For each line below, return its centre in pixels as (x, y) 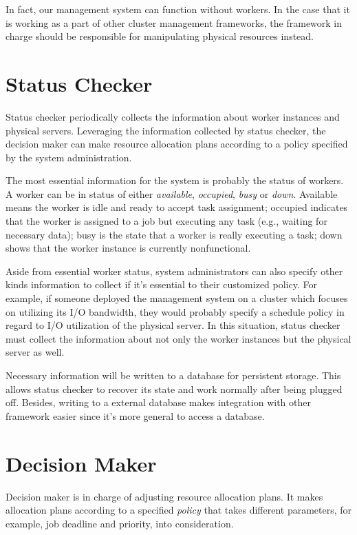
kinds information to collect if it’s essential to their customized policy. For (161, 284)
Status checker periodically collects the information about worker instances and (173, 116)
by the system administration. (69, 157)
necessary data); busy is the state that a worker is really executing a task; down (174, 234)
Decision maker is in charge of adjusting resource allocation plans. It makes (164, 496)
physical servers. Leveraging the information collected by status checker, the (166, 130)
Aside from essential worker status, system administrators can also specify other (174, 271)
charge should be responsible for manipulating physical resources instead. (160, 36)
